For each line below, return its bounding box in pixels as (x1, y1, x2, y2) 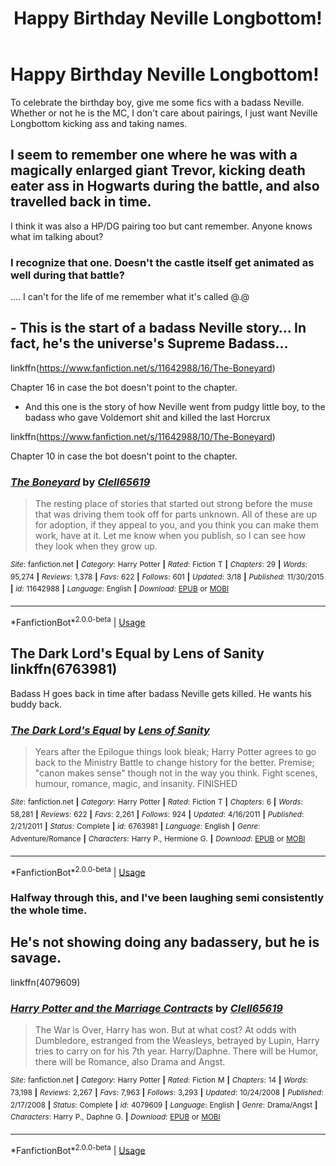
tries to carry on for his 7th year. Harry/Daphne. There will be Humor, (34, 1045, 319, 1057)
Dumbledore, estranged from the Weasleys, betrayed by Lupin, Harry (34, 1035, 320, 1047)
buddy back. (10, 698, 63, 710)
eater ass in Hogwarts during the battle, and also (10, 178, 320, 195)
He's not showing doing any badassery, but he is (10, 934, 320, 951)
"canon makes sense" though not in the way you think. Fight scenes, (34, 767, 318, 779)
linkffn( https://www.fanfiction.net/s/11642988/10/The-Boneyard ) (10, 430, 276, 442)
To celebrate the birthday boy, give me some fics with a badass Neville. (10, 96, 305, 108)
